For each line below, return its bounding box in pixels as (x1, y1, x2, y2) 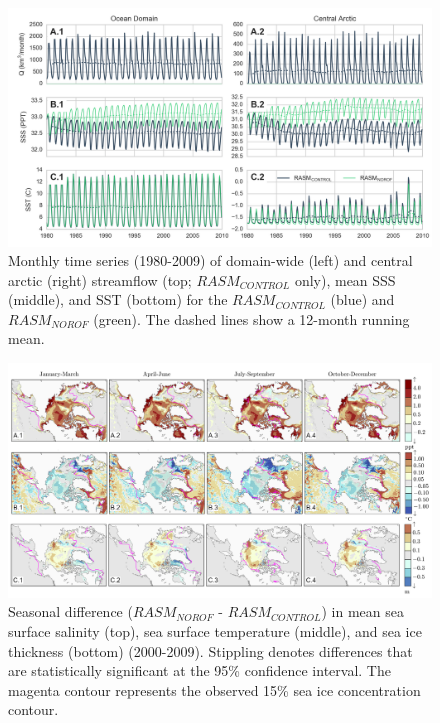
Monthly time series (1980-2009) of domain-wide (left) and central (8, 250, 413, 271)
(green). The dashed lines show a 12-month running (93, 308, 410, 329)
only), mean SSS (294, 269, 396, 290)
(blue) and (330, 289, 395, 310)
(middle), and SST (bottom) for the (8, 289, 228, 310)
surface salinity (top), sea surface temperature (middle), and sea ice (8, 621, 422, 642)
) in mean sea (321, 601, 404, 622)
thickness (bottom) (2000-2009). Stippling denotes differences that (8, 640, 413, 661)
